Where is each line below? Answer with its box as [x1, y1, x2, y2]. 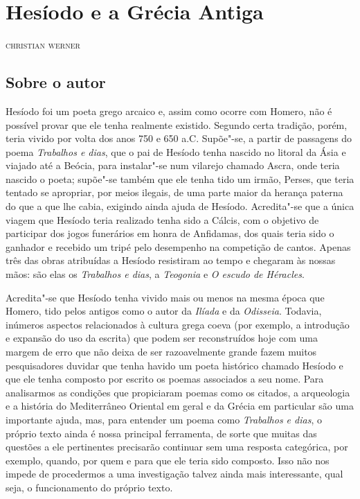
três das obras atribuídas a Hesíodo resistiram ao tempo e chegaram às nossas [6, 253, 336, 268]
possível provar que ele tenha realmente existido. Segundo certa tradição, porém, [6, 117, 348, 132]
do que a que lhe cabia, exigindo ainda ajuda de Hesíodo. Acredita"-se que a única [6, 199, 354, 213]
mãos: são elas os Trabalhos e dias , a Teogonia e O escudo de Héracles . [6, 267, 305, 281]
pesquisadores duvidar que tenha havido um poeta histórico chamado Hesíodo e [6, 358, 343, 372]
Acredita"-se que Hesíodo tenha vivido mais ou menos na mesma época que [6, 290, 325, 304]
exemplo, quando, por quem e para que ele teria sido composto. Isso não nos [6, 453, 330, 467]
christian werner [6, 37, 80, 52]
